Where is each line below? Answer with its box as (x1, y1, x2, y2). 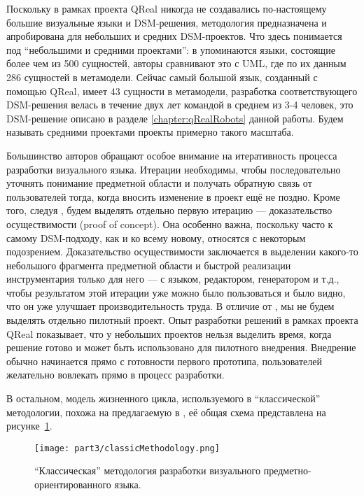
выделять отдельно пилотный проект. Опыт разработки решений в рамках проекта (6, 313, 358, 327)
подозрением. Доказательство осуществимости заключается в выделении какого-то (6, 244, 358, 259)
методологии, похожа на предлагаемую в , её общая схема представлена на (6, 404, 326, 419)
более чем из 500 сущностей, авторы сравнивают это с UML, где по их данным (6, 56, 346, 71)
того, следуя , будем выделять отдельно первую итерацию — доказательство (6, 203, 332, 218)
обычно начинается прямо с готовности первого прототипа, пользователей (6, 353, 322, 368)
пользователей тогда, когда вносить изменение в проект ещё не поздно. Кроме (6, 189, 340, 204)
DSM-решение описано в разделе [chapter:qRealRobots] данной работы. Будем (6, 111, 344, 125)
